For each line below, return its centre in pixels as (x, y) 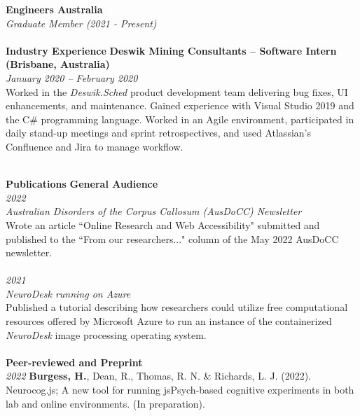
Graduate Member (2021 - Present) (81, 23)
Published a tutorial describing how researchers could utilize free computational (177, 307)
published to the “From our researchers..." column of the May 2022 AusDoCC (172, 238)
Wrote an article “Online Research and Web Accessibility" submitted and (163, 224)
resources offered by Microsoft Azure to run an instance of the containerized (169, 321)
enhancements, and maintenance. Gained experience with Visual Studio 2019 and (180, 105)
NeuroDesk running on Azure (68, 293)
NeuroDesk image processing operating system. (106, 334)
